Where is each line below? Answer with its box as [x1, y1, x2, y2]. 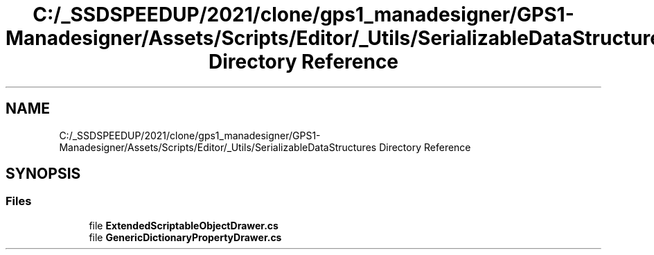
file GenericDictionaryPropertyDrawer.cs [89, 231, 282, 243]
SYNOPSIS [6, 165, 81, 183]
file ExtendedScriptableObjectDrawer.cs [89, 219, 279, 231]
